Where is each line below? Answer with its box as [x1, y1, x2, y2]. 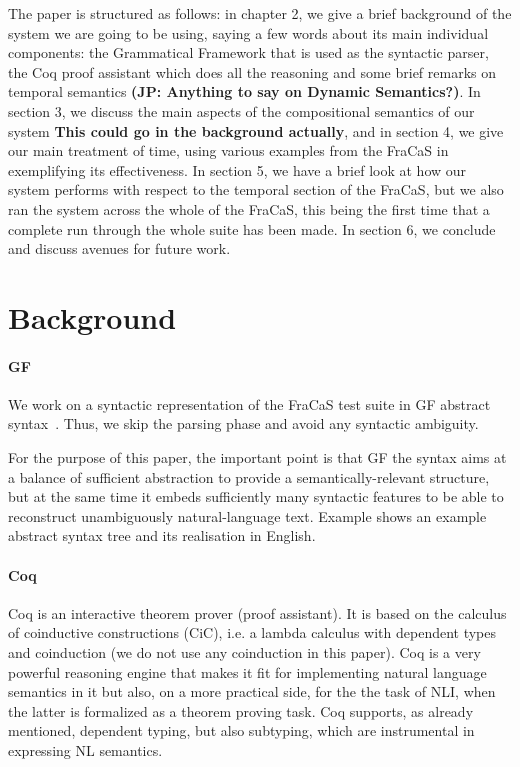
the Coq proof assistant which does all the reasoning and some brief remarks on [8, 61, 496, 82]
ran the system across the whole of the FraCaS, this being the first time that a [8, 198, 490, 219]
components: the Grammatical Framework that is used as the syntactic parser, [8, 42, 489, 63]
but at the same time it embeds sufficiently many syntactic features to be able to [8, 486, 504, 507]
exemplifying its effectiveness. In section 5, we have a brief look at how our [8, 159, 467, 180]
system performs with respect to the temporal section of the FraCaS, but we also [8, 179, 504, 200]
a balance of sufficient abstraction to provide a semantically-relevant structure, [8, 466, 490, 487]
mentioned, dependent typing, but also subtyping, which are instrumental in [8, 720, 475, 741]
